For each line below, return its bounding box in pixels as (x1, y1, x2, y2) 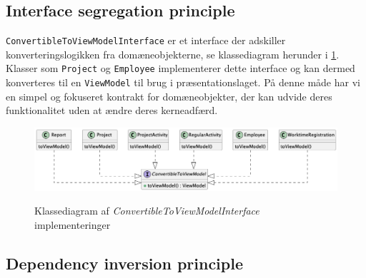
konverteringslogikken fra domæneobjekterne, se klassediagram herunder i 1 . (6, 46, 340, 61)
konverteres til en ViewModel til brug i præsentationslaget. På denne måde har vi (6, 75, 360, 90)
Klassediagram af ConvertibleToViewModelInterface (34, 203, 259, 218)
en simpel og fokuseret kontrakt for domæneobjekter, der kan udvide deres (6, 88, 332, 103)
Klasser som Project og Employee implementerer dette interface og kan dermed (6, 61, 355, 76)
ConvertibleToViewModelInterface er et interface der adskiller (6, 33, 286, 48)
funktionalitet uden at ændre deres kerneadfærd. (6, 103, 218, 118)
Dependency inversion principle (6, 252, 244, 274)
